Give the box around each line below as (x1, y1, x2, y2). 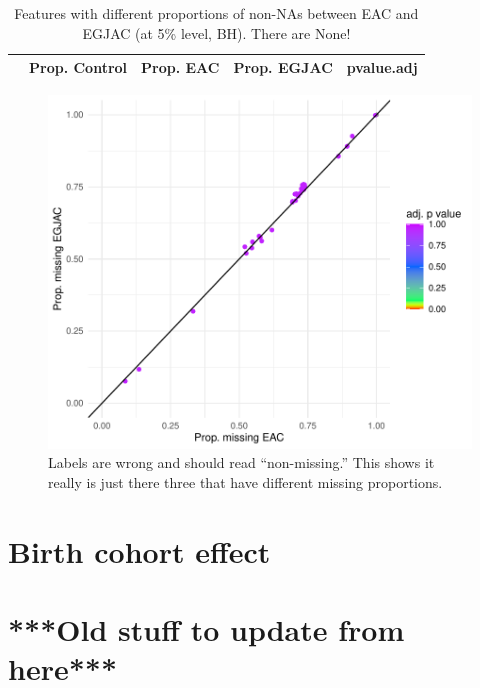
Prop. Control (29, 57, 128, 78)
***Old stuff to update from (8, 608, 405, 649)
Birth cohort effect (8, 530, 271, 571)
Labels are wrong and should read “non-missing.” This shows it (48, 452, 435, 473)
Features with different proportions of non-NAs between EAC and (14, 3, 419, 23)
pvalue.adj (346, 57, 418, 78)
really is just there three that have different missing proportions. (48, 471, 443, 492)
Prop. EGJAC (233, 57, 333, 78)
